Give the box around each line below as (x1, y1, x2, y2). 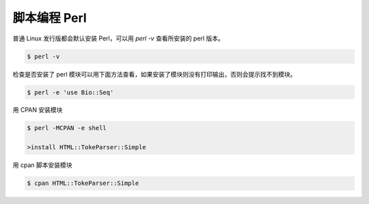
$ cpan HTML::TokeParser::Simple (27, 179, 139, 188)
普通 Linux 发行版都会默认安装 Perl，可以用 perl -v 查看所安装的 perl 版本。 (12, 34, 225, 42)
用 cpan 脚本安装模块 (12, 161, 72, 169)
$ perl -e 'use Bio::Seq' (27, 88, 114, 96)
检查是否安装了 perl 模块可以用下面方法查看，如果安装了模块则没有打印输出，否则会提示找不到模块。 (12, 70, 297, 78)
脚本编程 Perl (12, 10, 87, 25)
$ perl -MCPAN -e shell (27, 124, 107, 132)
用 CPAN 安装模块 (12, 106, 63, 114)
